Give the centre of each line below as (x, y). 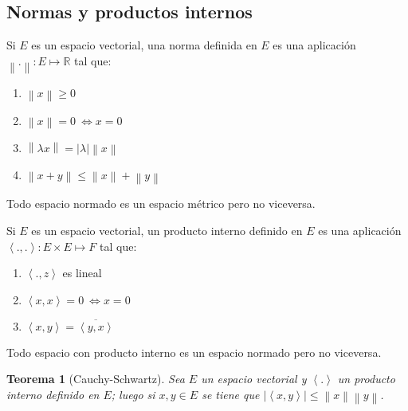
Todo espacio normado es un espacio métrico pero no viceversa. (161, 204)
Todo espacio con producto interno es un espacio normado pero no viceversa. (194, 352)
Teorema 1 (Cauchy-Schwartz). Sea (96, 379)
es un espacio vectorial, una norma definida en (144, 45)
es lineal (82, 273)
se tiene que (231, 394)
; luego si (133, 394)
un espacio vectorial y (254, 379)
